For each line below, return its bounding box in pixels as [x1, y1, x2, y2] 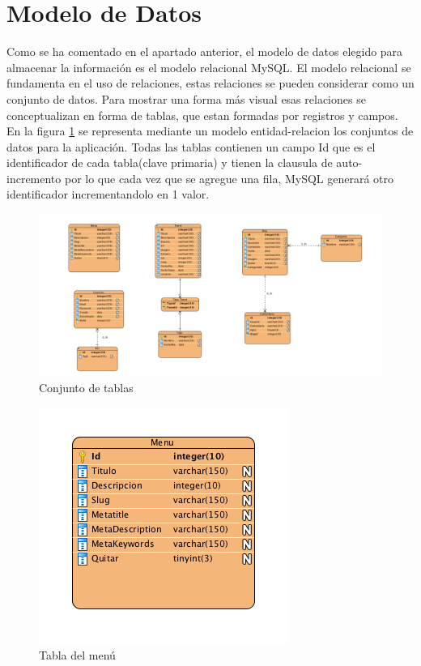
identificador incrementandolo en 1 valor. [6, 186, 210, 203]
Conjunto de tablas [39, 379, 134, 396]
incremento [6, 169, 62, 186]
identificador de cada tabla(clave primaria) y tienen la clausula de [6, 154, 333, 171]
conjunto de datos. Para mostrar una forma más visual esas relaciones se [6, 90, 366, 107]
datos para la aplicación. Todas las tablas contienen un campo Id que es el [6, 138, 376, 155]
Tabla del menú [39, 647, 116, 664]
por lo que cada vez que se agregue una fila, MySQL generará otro [64, 169, 394, 186]
